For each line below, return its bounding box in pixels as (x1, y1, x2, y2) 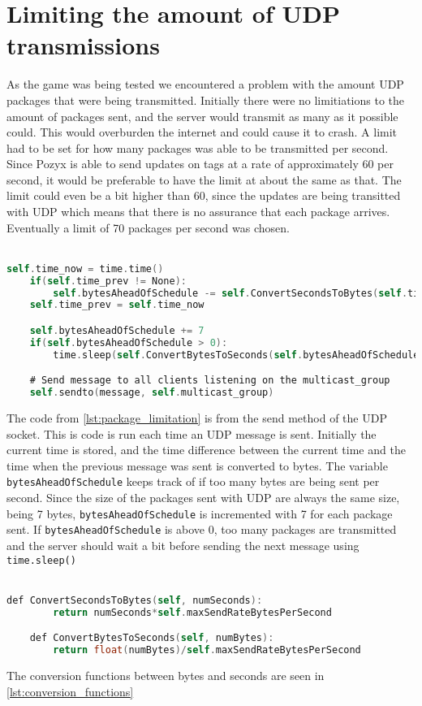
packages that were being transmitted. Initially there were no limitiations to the (6, 91, 404, 108)
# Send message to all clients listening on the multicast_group (29, 375, 390, 387)
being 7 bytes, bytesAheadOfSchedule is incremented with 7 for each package (6, 505, 393, 522)
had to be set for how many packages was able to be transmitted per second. (6, 139, 389, 156)
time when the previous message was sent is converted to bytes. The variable (6, 457, 388, 474)
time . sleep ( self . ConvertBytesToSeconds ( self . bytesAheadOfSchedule (53, 349, 420, 361)
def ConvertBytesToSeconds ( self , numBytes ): (29, 632, 274, 644)
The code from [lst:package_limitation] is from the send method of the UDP (6, 409, 387, 427)
